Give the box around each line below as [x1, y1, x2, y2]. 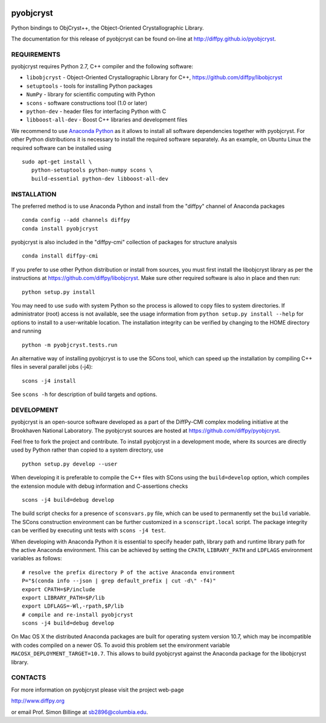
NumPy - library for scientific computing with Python [26, 91, 155, 98]
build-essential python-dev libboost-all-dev [31, 175, 168, 182]
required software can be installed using [11, 144, 112, 151]
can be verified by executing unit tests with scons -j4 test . [11, 527, 166, 534]
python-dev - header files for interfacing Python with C [26, 108, 166, 115]
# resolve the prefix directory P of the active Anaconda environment [22, 569, 235, 575]
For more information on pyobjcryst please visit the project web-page [11, 686, 184, 693]
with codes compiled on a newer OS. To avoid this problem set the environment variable [11, 641, 231, 649]
